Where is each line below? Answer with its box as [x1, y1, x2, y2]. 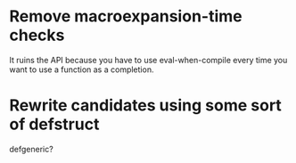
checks [9, 25, 65, 45]
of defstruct [9, 114, 100, 134]
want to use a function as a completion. [9, 64, 154, 75]
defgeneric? [9, 143, 53, 154]
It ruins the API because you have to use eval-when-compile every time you [9, 54, 288, 65]
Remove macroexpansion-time [9, 6, 243, 27]
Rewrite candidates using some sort [9, 95, 283, 116]
